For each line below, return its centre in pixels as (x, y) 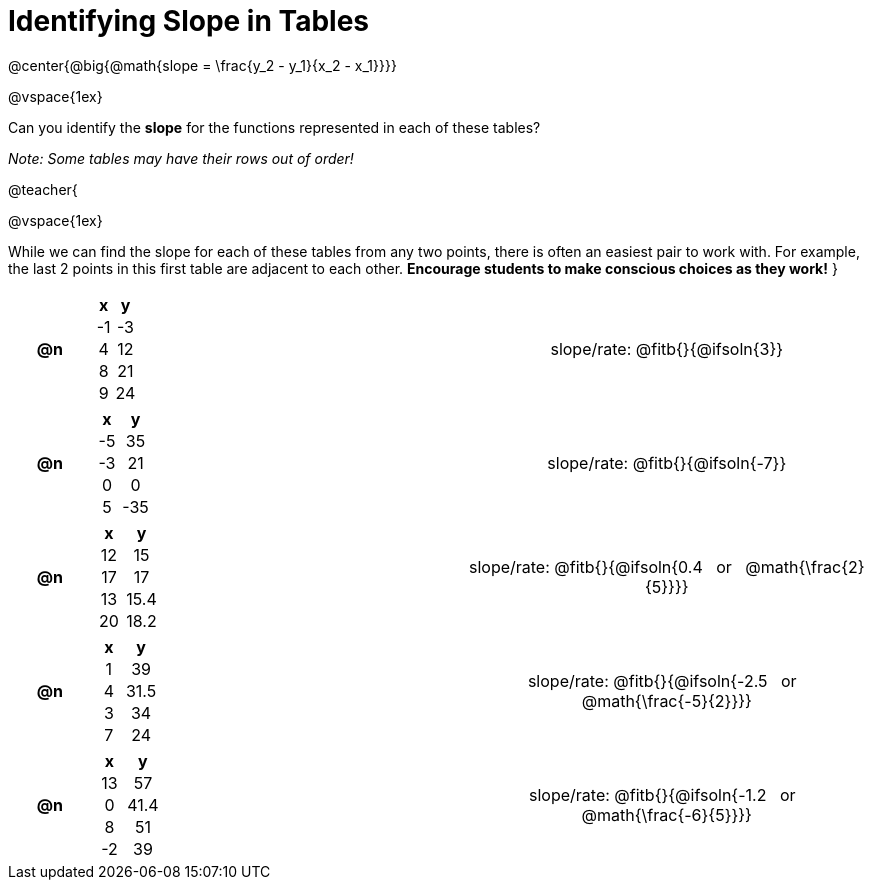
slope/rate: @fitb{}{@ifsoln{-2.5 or (662, 680)
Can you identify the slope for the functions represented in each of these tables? (274, 127)
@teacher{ (43, 189)
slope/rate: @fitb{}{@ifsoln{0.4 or (600, 566)
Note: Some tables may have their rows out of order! (181, 158)
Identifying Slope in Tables (189, 21)
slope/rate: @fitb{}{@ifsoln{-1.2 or (662, 794)
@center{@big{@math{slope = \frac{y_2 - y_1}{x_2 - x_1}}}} (202, 65)
